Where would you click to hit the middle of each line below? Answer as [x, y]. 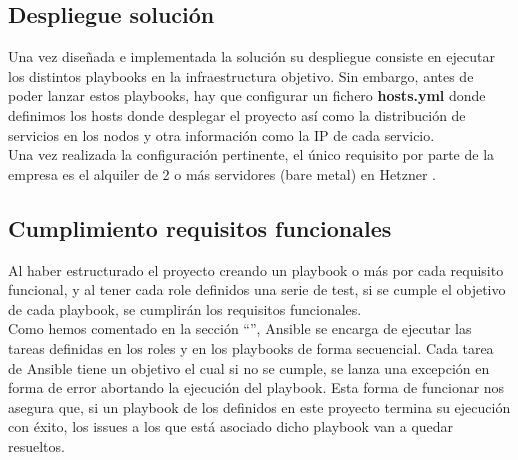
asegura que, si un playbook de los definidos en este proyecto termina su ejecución [259, 406]
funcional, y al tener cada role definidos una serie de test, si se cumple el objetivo [257, 289]
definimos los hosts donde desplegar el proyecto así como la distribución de [237, 114]
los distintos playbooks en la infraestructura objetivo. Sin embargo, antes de [241, 75]
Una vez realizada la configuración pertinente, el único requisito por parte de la [251, 154]
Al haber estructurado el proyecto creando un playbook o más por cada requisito [256, 269]
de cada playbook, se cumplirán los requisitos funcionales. [185, 308]
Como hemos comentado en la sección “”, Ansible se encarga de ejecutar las [240, 328]
